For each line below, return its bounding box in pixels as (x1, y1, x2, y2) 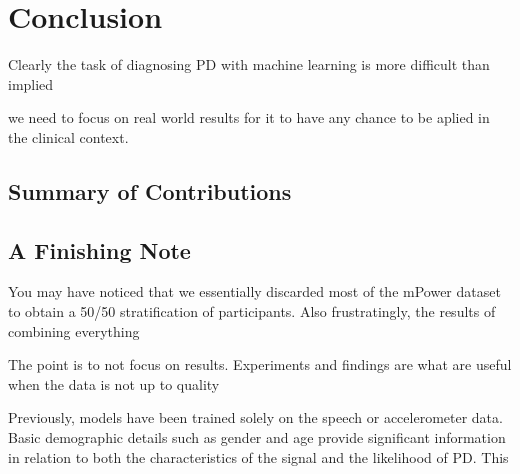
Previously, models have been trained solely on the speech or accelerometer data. (8, 407, 503, 428)
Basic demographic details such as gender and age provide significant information (8, 427, 506, 448)
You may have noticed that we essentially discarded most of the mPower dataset (8, 281, 501, 302)
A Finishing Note (8, 234, 191, 265)
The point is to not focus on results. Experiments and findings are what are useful (8, 354, 512, 375)
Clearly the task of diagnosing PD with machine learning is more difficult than (8, 54, 490, 75)
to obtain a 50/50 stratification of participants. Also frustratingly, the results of (8, 301, 496, 322)
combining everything (8, 320, 140, 341)
